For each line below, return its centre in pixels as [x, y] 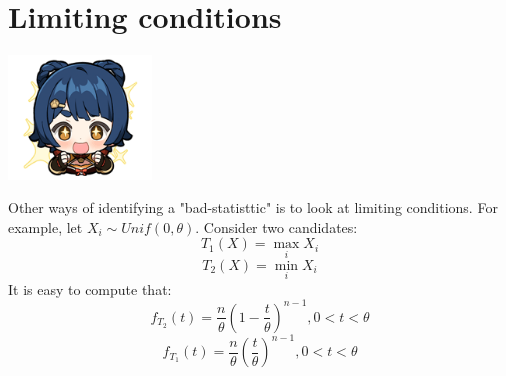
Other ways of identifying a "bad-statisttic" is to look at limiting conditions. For [253, 207]
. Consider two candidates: [276, 226]
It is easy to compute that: [90, 288]
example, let [45, 226]
